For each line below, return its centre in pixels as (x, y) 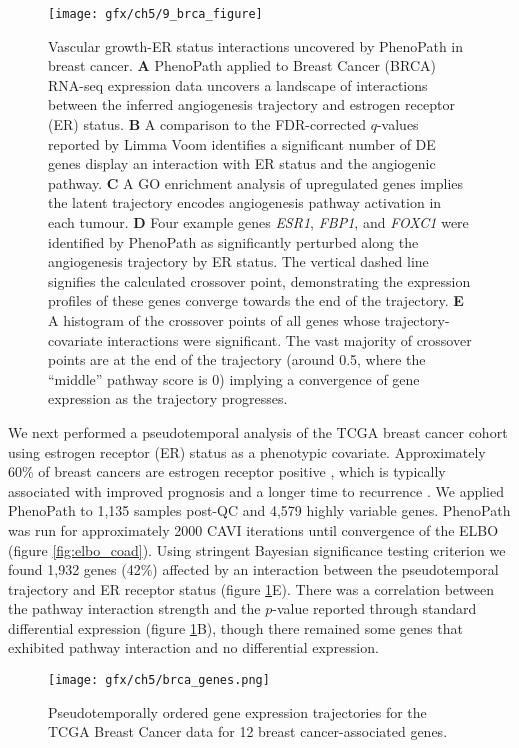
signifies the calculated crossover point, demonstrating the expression (259, 280)
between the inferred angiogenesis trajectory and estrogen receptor (251, 104)
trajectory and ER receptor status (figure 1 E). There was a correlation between (251, 588)
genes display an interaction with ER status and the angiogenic (242, 163)
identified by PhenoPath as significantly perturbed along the (233, 241)
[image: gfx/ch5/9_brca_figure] (155, 14)
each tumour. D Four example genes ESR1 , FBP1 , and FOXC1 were (258, 222)
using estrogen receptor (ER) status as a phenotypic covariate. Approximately (247, 451)
